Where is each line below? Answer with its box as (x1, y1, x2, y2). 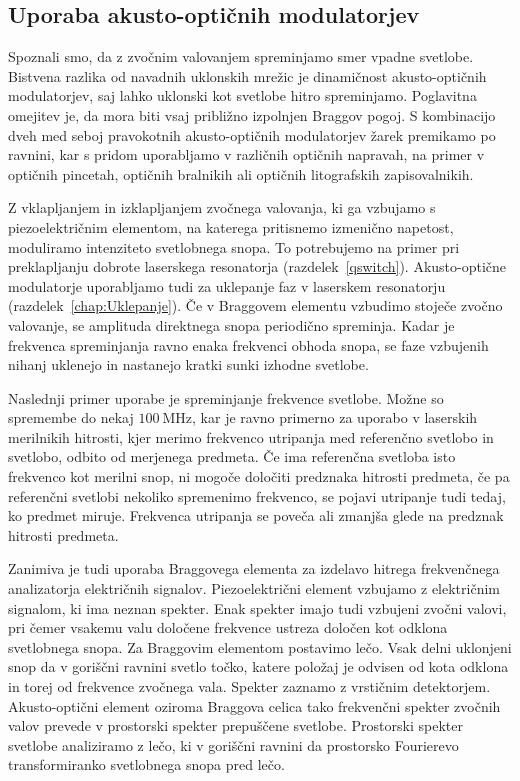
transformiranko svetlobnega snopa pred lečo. (8, 754, 285, 775)
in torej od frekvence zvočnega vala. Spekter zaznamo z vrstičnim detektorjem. (8, 676, 491, 697)
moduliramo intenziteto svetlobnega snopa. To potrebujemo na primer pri (8, 236, 460, 257)
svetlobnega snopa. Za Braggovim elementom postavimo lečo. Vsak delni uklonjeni (8, 636, 512, 657)
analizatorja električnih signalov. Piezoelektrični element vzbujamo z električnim (8, 578, 500, 599)
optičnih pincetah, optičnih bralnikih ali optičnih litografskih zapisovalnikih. (8, 163, 474, 184)
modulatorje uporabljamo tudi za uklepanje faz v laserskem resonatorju (8, 275, 446, 296)
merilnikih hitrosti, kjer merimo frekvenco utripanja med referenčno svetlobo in (8, 426, 494, 447)
